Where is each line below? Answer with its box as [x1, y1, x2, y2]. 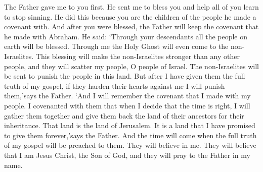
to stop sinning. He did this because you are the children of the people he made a [4, 11, 256, 22]
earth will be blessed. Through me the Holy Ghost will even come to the [4, 41, 229, 51]
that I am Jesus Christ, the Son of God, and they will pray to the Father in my [4, 149, 250, 160]
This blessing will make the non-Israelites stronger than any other [35, 50, 240, 61]
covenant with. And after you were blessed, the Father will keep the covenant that [4, 21, 259, 32]
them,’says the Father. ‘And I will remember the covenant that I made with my [4, 90, 251, 101]
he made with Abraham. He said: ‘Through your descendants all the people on [4, 31, 248, 41]
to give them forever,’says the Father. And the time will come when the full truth [4, 130, 257, 140]
